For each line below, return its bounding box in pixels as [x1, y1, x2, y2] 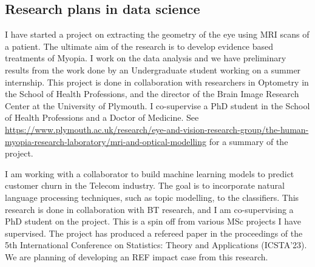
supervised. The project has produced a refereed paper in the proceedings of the [5, 226, 303, 239]
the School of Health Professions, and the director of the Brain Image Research [5, 87, 299, 100]
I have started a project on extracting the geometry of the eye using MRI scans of [5, 28, 310, 41]
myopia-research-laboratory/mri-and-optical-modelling [5, 135, 207, 147]
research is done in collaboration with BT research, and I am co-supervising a [5, 203, 294, 215]
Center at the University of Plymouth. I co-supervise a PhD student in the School [5, 99, 310, 112]
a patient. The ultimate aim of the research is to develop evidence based [5, 39, 274, 52]
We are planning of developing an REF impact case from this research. [5, 250, 268, 263]
